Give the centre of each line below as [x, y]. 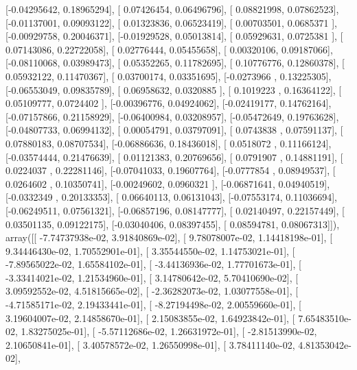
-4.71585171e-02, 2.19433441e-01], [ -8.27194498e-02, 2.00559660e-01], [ [153, 305]
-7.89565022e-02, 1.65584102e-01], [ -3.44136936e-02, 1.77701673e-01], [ [153, 264]
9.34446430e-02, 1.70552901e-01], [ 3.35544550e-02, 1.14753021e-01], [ [150, 250]
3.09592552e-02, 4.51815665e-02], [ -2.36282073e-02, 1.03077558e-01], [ [152, 291]
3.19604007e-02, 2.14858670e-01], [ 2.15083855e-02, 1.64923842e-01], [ [150, 318]
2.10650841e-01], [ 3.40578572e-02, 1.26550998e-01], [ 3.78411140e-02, [150, 344]
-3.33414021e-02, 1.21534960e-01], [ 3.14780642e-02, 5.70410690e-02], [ [152, 277]
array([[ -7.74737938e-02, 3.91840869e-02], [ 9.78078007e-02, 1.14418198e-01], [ [169, 237]
